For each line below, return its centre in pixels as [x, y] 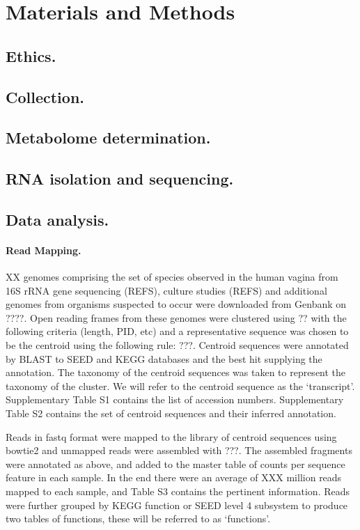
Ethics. [31, 55]
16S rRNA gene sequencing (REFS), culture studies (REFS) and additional [166, 290]
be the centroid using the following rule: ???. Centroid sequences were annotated [177, 345]
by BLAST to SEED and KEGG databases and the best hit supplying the [164, 358]
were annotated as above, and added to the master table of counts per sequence [175, 463]
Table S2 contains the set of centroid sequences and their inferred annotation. [171, 413]
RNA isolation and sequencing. [120, 179]
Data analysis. [57, 219]
